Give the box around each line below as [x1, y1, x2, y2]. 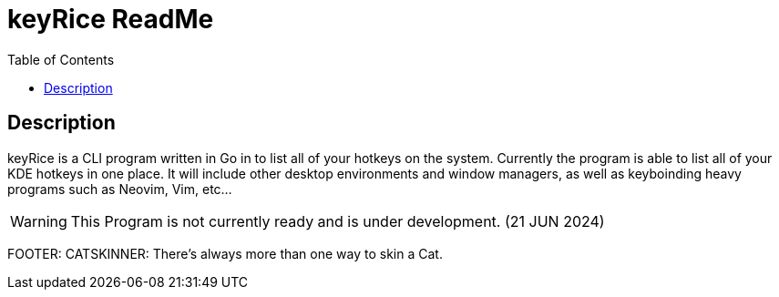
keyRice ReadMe [7, 4, 214, 35]
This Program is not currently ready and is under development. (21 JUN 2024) [70, 211, 605, 230]
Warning [10, 211, 67, 230]
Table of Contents [7, 51, 115, 67]
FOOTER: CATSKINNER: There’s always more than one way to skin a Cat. [7, 245, 443, 261]
